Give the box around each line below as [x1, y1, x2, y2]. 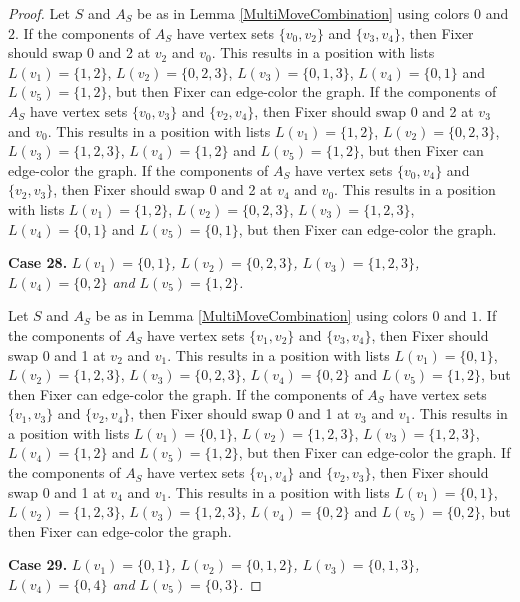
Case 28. [8, 252, 68, 273]
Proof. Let [8, 3, 70, 23]
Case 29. [8, 554, 68, 575]
